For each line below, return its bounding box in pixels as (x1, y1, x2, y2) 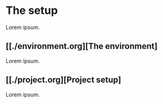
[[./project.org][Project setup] (5, 75, 122, 85)
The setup (5, 4, 58, 18)
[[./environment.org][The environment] (5, 41, 158, 51)
